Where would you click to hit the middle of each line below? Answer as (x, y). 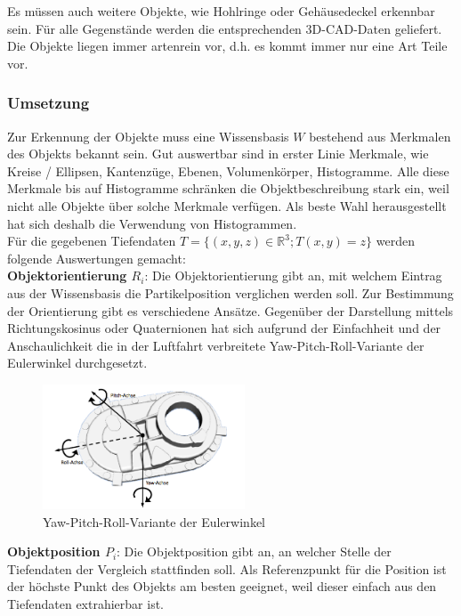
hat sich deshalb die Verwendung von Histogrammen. (152, 223)
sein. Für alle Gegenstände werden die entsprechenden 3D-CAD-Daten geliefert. (225, 28)
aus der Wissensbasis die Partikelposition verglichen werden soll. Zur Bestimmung (230, 292)
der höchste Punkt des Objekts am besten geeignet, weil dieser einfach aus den (222, 586)
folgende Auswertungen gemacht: (97, 258)
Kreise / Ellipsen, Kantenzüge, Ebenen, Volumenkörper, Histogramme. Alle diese (228, 170)
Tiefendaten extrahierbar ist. (85, 604)
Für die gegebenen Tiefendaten (92, 241)
